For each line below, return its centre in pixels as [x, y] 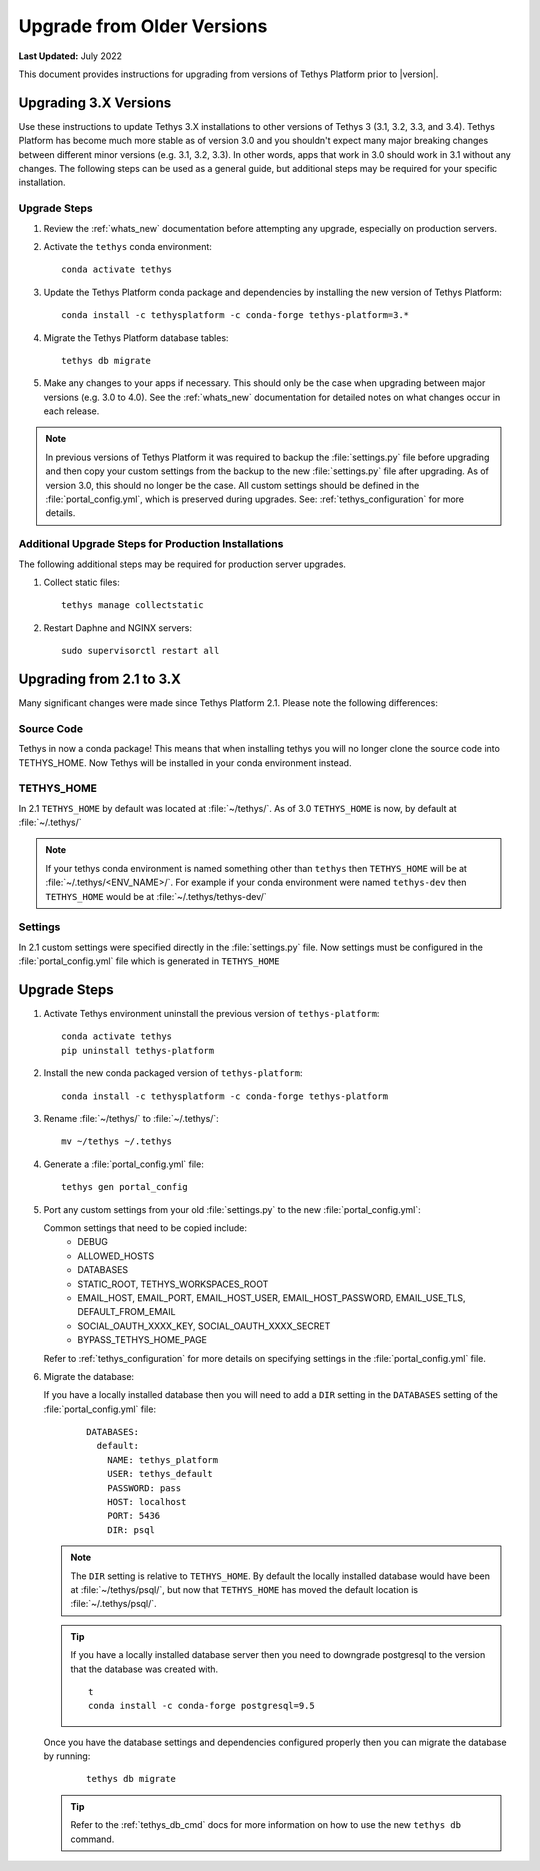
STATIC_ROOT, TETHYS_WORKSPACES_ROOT [173, 1284]
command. [92, 1839]
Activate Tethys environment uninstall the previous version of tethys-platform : [211, 1014]
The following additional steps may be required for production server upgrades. [182, 564]
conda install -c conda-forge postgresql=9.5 [201, 1706]
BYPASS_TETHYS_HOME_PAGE [142, 1340]
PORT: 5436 [133, 1516]
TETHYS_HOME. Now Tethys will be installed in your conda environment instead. [185, 762]
